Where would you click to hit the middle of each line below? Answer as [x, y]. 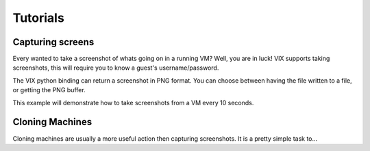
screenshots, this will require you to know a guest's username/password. [116, 68]
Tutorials [38, 18]
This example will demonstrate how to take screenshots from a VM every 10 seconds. [133, 102]
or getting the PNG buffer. [49, 90]
